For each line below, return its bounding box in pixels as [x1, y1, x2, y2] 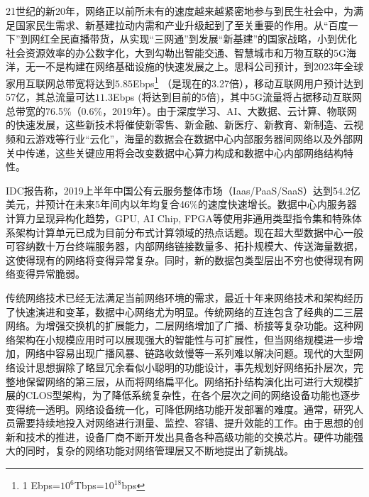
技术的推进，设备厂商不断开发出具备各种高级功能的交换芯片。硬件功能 [25, 429, 353, 444]
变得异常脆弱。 [15, 266, 85, 281]
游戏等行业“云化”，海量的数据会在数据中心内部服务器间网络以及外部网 [35, 131, 363, 146]
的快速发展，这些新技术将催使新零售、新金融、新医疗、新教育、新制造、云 [6, 117, 353, 132]
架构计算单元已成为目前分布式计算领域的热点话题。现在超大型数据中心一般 [15, 224, 363, 239]
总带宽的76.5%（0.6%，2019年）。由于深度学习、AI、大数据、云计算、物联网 [6, 103, 357, 118]
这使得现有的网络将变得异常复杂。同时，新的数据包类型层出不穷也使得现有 [6, 252, 353, 267]
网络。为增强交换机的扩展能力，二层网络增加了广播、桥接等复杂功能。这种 [6, 318, 353, 333]
